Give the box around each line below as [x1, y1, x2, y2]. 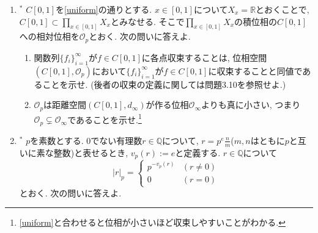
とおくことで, [256, 3, 309, 15]
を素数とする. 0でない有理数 [30, 134, 142, 146]
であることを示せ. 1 [67, 111, 142, 126]
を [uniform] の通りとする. [56, 3, 152, 15]
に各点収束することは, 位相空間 [141, 51, 267, 63]
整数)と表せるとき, [53, 146, 128, 159]
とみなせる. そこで [110, 15, 185, 27]
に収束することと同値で [208, 64, 303, 77]
